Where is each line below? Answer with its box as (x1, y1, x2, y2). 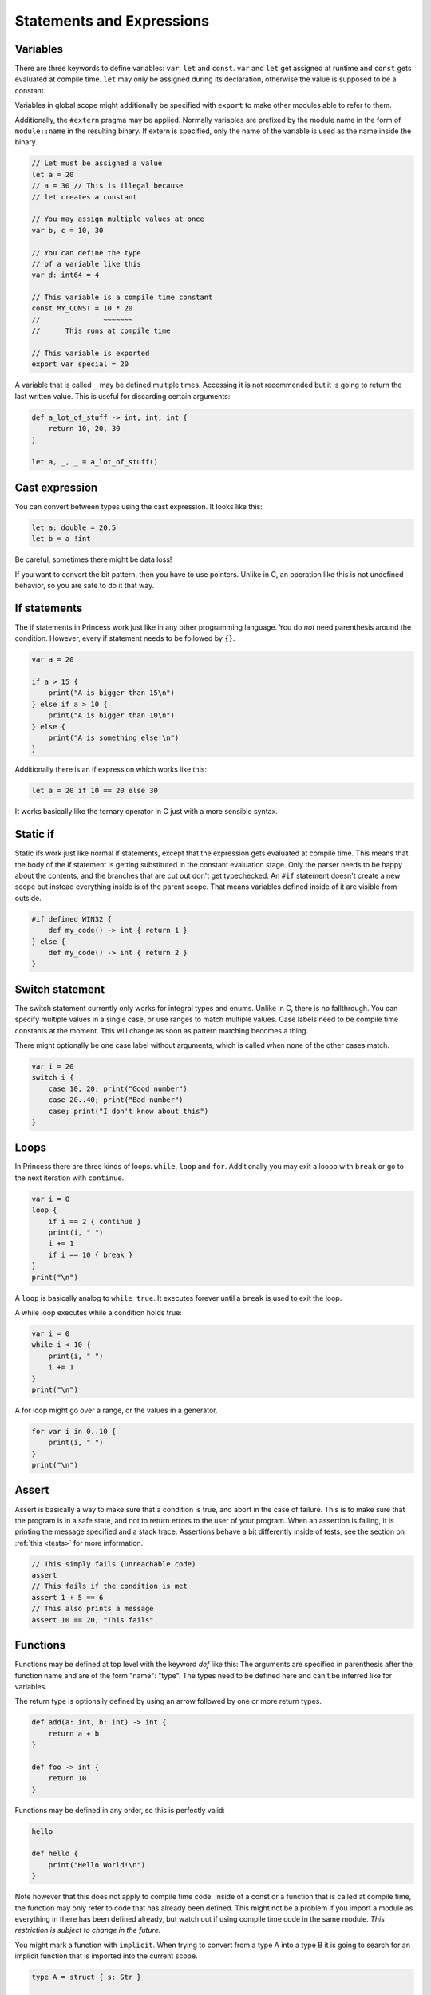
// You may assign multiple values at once (31, 215, 205, 223)
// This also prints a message (31, 1604, 155, 1614)
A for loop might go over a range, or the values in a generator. (14, 1405, 218, 1415)
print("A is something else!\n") (48, 733, 180, 742)
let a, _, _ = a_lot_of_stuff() (31, 457, 159, 467)
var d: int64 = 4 (31, 271, 100, 279)
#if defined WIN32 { (31, 915, 112, 923)
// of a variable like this (31, 259, 141, 268)
